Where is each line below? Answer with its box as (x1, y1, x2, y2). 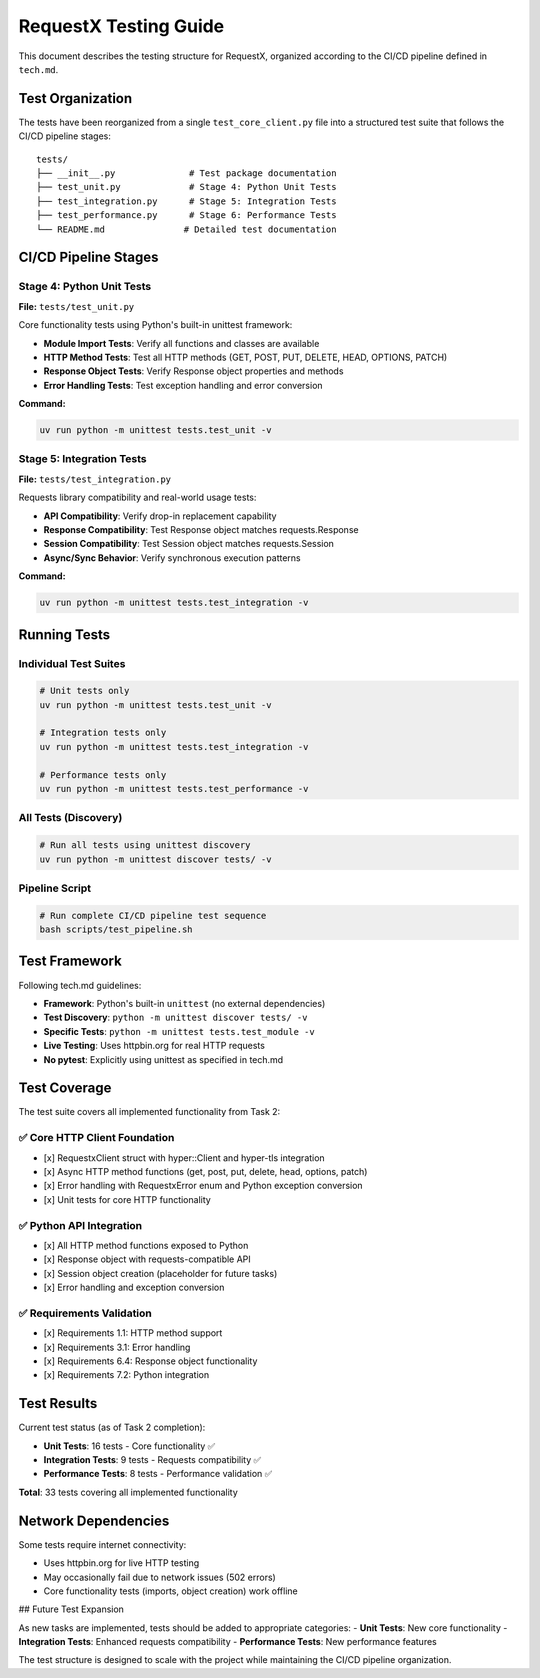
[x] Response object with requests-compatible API (43, 1253, 252, 1265)
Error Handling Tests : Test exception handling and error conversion (43, 379, 324, 391)
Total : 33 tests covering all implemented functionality (18, 1486, 239, 1498)
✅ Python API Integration (18, 1218, 143, 1232)
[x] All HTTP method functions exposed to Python (43, 1239, 249, 1251)
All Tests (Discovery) (18, 811, 123, 825)
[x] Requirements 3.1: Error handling (43, 1341, 191, 1353)
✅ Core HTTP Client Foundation (18, 1131, 175, 1145)
